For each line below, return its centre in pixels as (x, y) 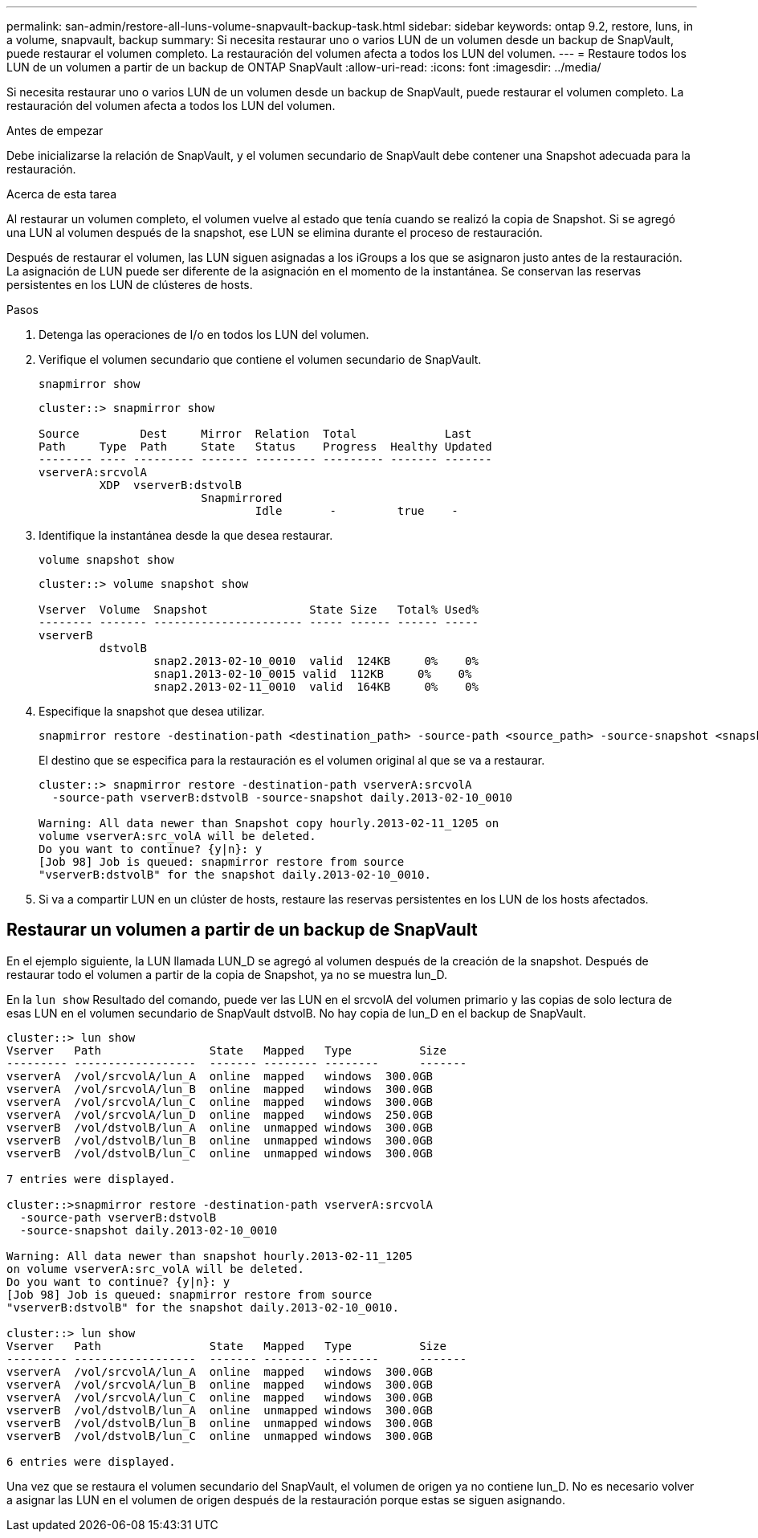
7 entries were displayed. (91, 1179)
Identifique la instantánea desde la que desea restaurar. (186, 535)
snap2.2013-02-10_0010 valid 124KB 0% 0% (316, 661)
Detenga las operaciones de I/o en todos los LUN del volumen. (204, 335)
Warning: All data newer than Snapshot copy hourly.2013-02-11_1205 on (269, 823)
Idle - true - (357, 511)
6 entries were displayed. (91, 1461)
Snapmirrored (242, 498)
